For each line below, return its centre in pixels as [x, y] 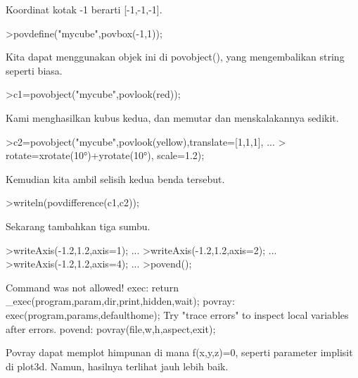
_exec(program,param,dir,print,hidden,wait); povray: [120, 301]
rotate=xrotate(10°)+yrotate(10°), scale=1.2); [105, 155]
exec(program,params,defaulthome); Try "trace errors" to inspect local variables [177, 314]
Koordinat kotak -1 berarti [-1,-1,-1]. [84, 9]
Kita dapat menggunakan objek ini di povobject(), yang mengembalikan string [175, 57]
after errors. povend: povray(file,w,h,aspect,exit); [111, 328]
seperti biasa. [34, 70]
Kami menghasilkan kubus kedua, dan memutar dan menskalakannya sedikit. [172, 117]
